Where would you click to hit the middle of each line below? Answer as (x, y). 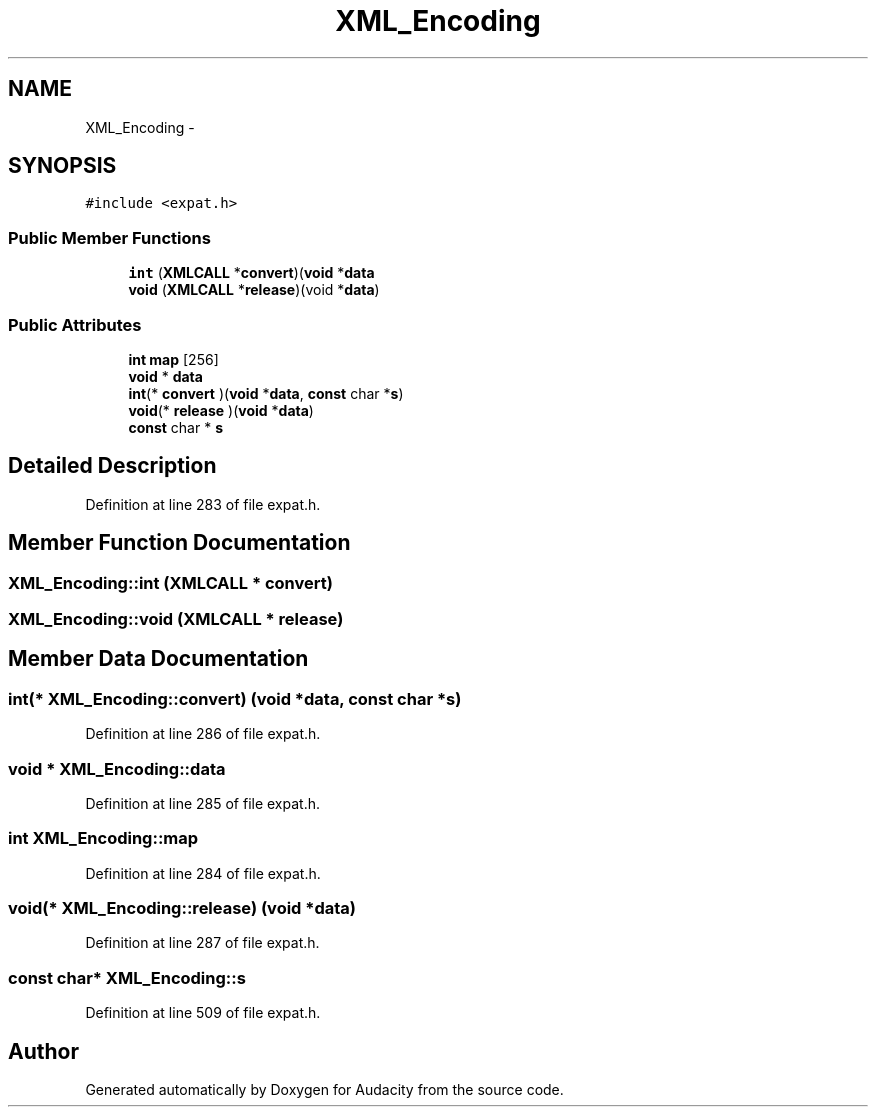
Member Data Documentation (158, 659)
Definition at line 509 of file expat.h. (203, 1013)
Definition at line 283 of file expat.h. (203, 504)
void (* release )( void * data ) (221, 410)
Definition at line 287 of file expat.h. (202, 943)
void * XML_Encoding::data (117, 768)
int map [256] (173, 359)
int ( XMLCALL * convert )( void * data (251, 273)
